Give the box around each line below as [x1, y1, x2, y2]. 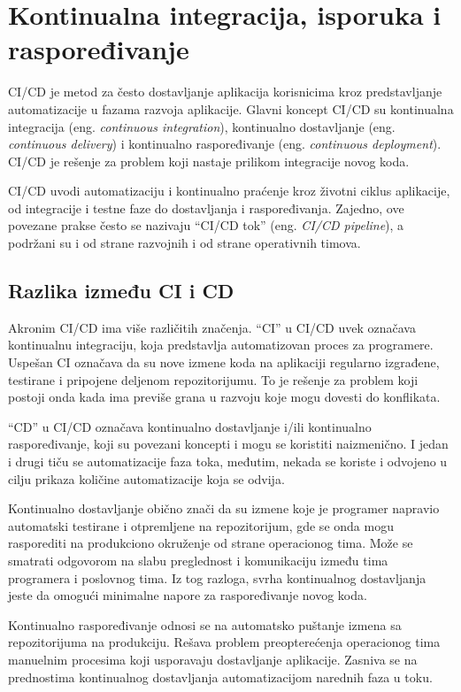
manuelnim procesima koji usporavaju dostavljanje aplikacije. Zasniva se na [8, 650, 418, 668]
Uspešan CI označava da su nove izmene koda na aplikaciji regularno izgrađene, [8, 353, 440, 372]
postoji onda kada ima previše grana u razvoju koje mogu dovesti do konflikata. [8, 388, 441, 406]
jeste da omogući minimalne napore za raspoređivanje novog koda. [8, 586, 367, 604]
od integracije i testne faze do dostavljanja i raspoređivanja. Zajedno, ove [8, 198, 404, 217]
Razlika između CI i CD [8, 277, 234, 304]
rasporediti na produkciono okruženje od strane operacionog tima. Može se [8, 534, 413, 552]
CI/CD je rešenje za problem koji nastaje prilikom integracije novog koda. [8, 151, 410, 170]
